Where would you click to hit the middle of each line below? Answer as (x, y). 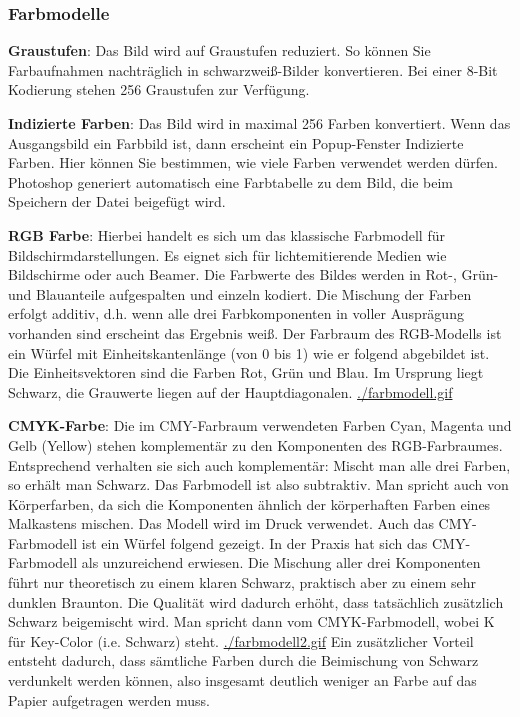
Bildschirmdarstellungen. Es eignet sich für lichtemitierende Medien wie (227, 254)
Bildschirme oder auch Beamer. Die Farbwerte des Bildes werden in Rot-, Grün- (253, 274)
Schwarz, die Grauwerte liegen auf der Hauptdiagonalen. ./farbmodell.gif (230, 391)
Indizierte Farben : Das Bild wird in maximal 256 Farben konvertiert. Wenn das (259, 123)
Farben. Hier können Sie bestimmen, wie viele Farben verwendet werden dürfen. (253, 162)
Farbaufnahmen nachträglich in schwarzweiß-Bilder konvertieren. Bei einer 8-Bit (253, 69)
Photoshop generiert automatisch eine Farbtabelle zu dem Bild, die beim (230, 181)
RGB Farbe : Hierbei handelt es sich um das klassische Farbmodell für (226, 234)
